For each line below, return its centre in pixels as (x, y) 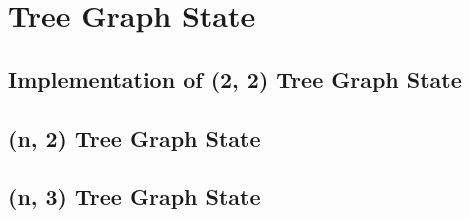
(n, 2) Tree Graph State (134, 137)
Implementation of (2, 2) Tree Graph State (235, 78)
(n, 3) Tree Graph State (134, 196)
